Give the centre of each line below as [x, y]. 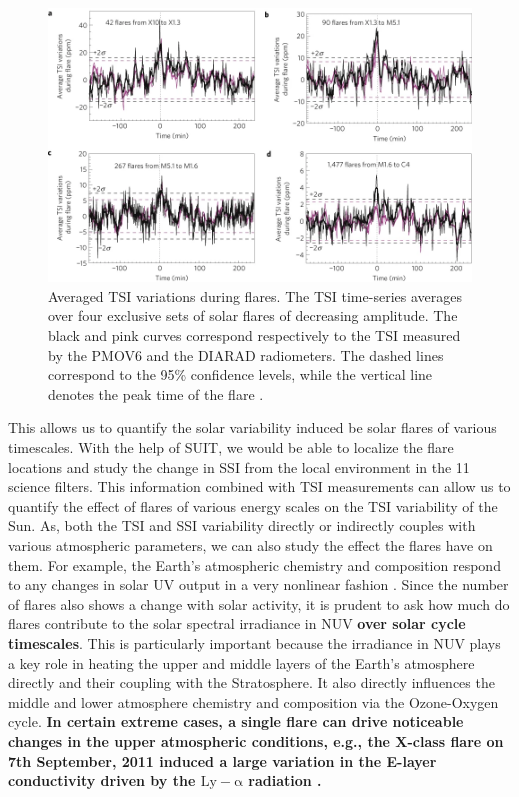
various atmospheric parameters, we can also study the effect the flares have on [250, 545]
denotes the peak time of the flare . [156, 393]
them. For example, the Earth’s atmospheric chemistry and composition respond [254, 564]
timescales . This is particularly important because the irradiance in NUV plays [254, 642]
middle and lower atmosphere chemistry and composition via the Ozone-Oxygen [253, 701]
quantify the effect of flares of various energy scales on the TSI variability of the [253, 505]
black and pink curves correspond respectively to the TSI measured [254, 335]
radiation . [285, 780]
